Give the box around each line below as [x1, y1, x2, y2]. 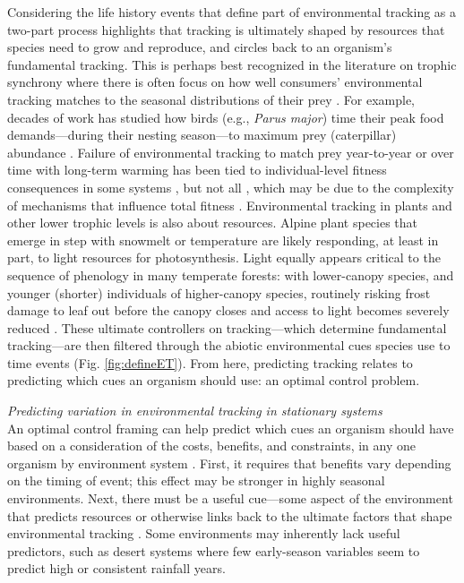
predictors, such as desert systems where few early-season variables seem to [7, 541, 420, 560]
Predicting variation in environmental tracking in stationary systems [7, 401, 382, 420]
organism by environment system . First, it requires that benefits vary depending [7, 453, 451, 472]
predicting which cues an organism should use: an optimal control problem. [7, 371, 420, 390]
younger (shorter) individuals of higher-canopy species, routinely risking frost [7, 283, 431, 302]
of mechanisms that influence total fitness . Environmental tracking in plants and [7, 195, 452, 214]
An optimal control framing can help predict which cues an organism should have [7, 418, 454, 437]
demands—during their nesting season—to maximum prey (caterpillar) [7, 125, 397, 144]
